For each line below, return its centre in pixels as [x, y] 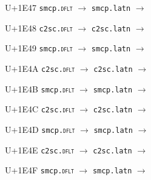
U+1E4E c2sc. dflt [40, 149]
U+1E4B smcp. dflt [40, 88]
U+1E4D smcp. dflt [40, 129]
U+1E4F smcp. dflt [39, 170]
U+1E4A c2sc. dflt [40, 68]
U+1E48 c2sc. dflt [39, 27]
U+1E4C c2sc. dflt [40, 109]
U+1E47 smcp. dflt [39, 7]
